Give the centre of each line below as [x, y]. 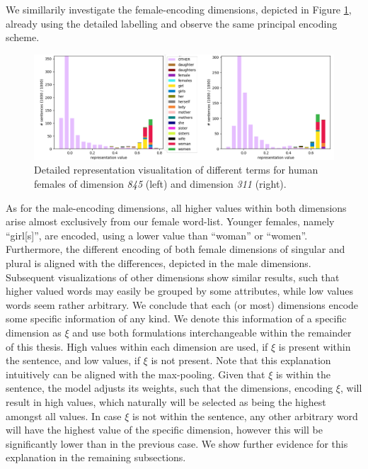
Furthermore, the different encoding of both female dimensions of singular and [176, 249]
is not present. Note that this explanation [241, 360]
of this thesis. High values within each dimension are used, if [137, 346]
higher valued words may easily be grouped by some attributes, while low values [179, 291]
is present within [315, 346]
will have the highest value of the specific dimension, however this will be [164, 430]
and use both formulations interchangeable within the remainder [212, 332]
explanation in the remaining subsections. [96, 457]
